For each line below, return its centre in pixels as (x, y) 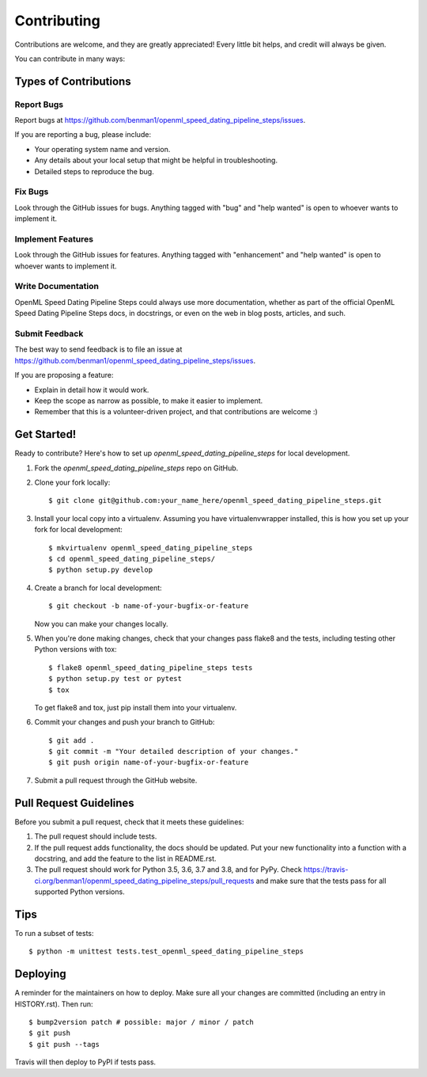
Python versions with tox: (76, 649)
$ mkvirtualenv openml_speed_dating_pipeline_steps (151, 548)
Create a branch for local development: (98, 588)
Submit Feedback (49, 334)
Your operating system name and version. (102, 149)
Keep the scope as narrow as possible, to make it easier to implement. (149, 401)
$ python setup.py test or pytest (115, 679)
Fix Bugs (32, 192)
